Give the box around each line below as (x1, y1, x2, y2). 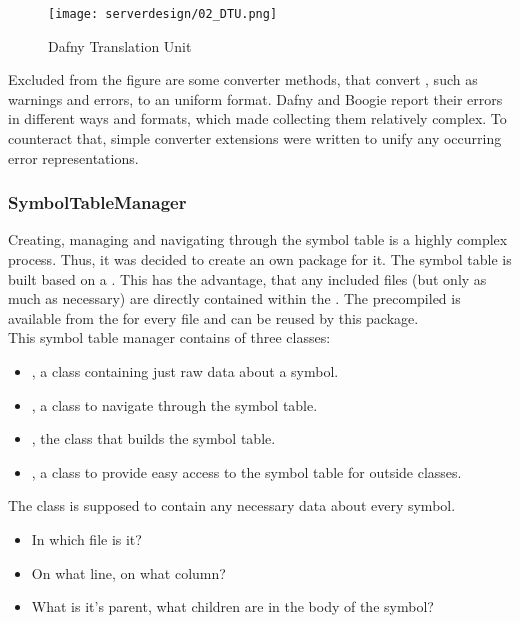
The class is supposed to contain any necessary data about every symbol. (8, 495, 456, 516)
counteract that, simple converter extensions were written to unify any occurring (8, 128, 502, 149)
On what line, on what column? (31, 562, 226, 583)
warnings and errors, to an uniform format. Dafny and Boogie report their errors (8, 88, 503, 109)
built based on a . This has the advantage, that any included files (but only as (8, 268, 487, 289)
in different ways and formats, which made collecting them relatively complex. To (8, 108, 507, 129)
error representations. (8, 147, 139, 168)
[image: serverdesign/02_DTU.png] (48, 7, 278, 21)
